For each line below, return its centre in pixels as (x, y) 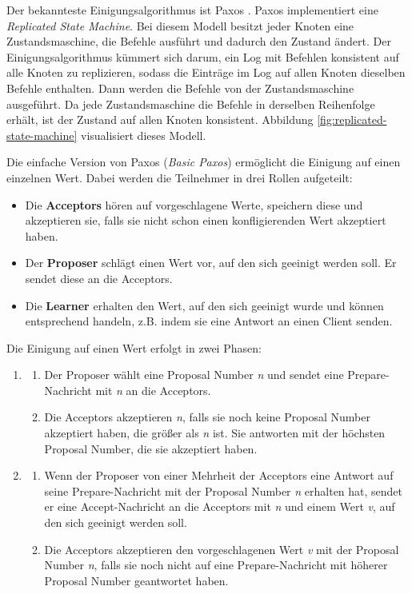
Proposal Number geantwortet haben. (136, 580)
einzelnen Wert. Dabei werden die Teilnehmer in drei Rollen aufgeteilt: (180, 177)
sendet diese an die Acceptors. (99, 278)
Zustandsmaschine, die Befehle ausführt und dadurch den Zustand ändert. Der (199, 41)
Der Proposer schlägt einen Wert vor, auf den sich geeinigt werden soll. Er (211, 263)
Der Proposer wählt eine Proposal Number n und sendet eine (194, 375)
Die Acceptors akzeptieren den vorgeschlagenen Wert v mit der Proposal (222, 549)
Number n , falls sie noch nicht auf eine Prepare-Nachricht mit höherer (216, 565)
